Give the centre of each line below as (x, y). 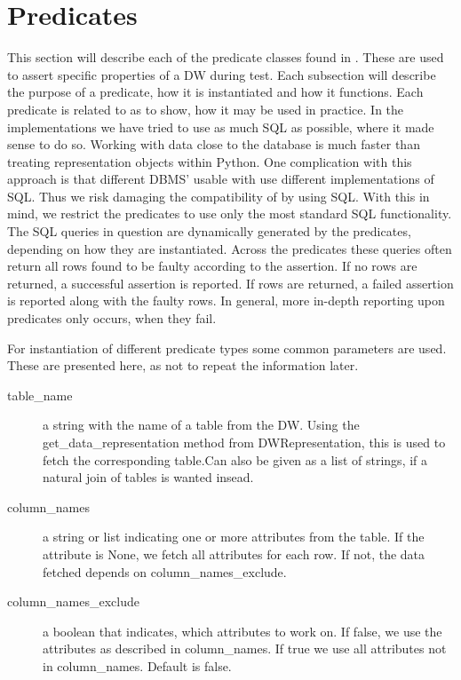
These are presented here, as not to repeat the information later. (183, 365)
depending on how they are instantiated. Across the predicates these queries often (230, 248)
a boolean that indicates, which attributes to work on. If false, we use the (242, 631)
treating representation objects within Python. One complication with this (210, 161)
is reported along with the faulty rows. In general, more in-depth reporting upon (226, 300)
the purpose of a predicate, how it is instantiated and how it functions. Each (215, 92)
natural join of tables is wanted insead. (148, 477)
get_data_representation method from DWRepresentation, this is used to (244, 442)
